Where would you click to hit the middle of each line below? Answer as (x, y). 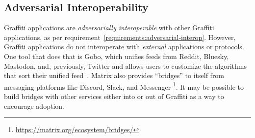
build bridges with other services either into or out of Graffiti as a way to (114, 96)
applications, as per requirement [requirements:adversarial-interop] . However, (120, 37)
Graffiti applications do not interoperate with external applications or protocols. (124, 47)
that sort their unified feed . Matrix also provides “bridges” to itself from (114, 75)
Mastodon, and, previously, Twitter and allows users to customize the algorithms (125, 66)
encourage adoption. (34, 106)
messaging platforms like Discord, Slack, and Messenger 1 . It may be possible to (124, 86)
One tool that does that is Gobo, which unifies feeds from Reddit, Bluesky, (116, 56)
